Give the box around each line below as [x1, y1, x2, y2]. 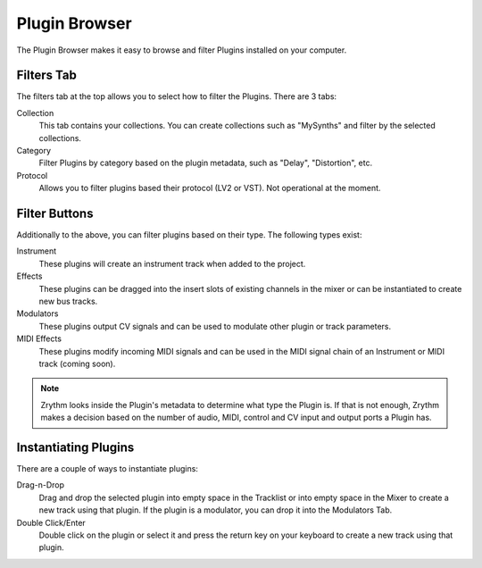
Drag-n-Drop [16, 480, 65, 490]
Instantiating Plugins [16, 439, 135, 455]
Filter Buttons [16, 206, 94, 221]
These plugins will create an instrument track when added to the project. [38, 258, 306, 269]
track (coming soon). [38, 358, 116, 369]
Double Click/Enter [16, 517, 87, 528]
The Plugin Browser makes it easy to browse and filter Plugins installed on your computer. [16, 45, 347, 55]
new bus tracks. [38, 296, 98, 307]
